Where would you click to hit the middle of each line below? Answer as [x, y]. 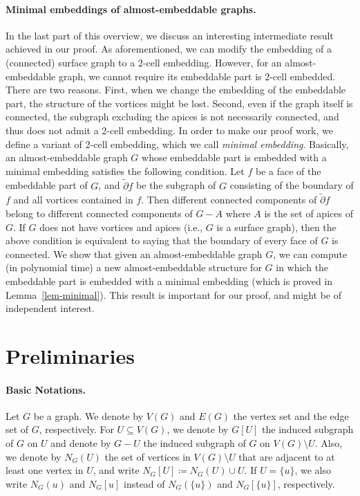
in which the [302, 267]
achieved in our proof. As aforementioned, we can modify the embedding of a [169, 49]
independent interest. [50, 308]
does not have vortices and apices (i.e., [121, 227]
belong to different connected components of [99, 213]
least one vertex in [45, 470]
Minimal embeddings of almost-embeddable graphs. [131, 9]
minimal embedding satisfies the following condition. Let [125, 171]
